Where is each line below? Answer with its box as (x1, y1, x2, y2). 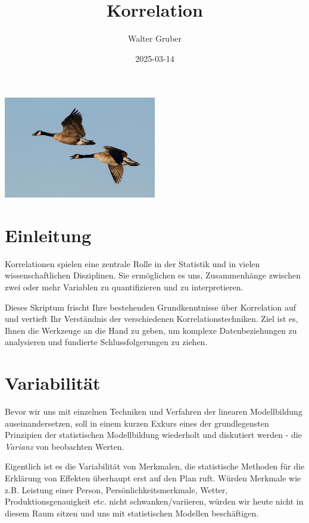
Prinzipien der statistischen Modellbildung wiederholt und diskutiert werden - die (5, 428, 302, 441)
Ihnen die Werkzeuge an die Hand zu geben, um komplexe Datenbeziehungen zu (5, 324, 297, 336)
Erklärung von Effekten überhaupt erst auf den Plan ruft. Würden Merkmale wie (5, 472, 301, 484)
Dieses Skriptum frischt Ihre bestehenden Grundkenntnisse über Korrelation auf (5, 300, 296, 313)
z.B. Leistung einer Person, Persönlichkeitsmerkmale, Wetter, (5, 483, 228, 496)
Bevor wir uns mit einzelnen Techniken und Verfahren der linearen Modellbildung (5, 405, 302, 418)
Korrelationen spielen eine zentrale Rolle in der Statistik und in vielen (5, 257, 260, 270)
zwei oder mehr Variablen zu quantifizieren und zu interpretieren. (5, 280, 244, 293)
